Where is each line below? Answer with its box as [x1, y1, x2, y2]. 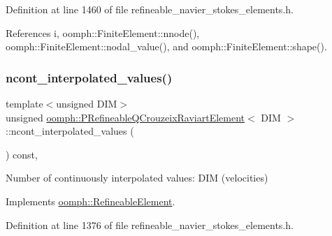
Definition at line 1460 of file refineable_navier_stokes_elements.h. [6, 2, 294, 16]
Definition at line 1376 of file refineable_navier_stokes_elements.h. [6, 217, 294, 232]
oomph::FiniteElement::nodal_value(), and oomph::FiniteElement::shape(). [6, 39, 327, 54]
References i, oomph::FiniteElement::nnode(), [6, 25, 200, 40]
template [6, 96, 43, 110]
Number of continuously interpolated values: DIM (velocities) [6, 170, 268, 185]
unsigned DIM [56, 96, 117, 110]
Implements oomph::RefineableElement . [6, 193, 175, 208]
